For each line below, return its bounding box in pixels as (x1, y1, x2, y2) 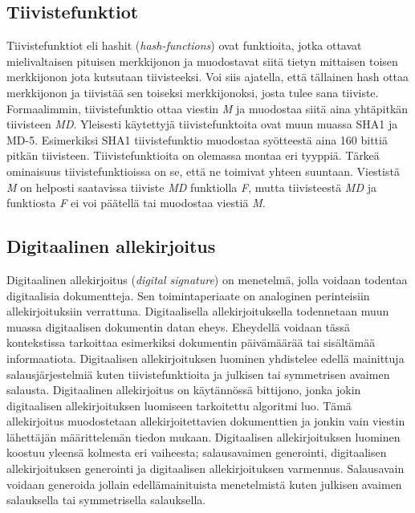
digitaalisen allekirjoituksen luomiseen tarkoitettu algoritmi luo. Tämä (6, 397, 352, 413)
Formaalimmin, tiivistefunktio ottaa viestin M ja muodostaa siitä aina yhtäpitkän (6, 100, 409, 116)
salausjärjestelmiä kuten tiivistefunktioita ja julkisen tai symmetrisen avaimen (6, 365, 390, 382)
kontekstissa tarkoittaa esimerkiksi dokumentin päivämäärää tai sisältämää (6, 334, 376, 351)
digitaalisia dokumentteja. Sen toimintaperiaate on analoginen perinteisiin (6, 287, 370, 303)
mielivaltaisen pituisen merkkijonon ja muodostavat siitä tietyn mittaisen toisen (6, 52, 398, 69)
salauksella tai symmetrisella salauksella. (6, 491, 206, 508)
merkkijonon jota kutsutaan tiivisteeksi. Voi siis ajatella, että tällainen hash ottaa (6, 68, 409, 85)
